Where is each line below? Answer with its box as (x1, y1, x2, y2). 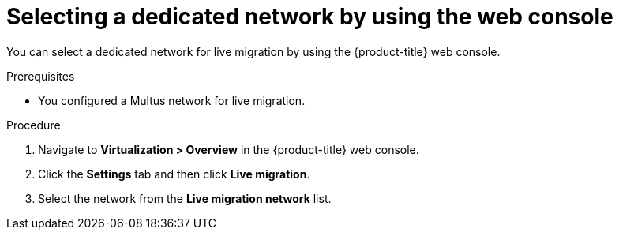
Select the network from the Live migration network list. (38, 191, 332, 205)
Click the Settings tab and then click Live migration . (38, 167, 310, 181)
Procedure (6, 118, 61, 132)
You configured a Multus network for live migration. (38, 93, 306, 107)
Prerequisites (6, 69, 75, 83)
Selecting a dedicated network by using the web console (6, 3, 613, 30)
